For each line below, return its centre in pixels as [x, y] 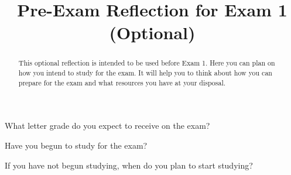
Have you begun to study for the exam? [76, 145]
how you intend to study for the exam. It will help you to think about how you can [145, 73]
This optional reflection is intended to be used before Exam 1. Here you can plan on [147, 63]
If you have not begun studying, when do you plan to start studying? [129, 165]
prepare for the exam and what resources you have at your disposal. [122, 82]
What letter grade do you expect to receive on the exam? [107, 126]
